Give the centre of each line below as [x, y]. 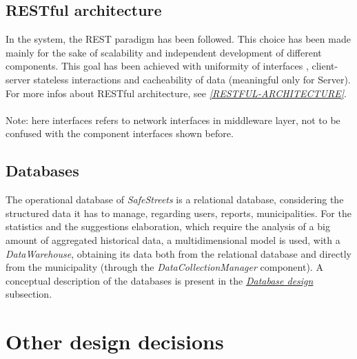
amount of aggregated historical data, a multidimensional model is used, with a [173, 239]
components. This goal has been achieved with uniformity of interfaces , [157, 66]
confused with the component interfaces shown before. [120, 133]
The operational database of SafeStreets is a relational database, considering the [175, 199]
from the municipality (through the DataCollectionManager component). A [164, 267]
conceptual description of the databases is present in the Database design [160, 280]
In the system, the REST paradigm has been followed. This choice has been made [178, 39]
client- [325, 66]
